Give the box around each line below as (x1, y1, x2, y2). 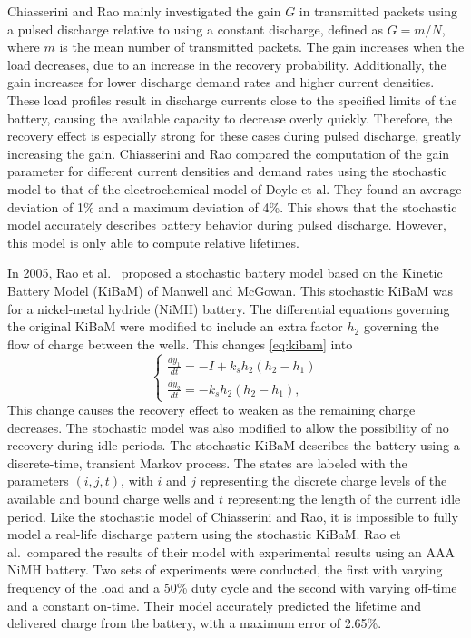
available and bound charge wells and (7, 489, 215, 507)
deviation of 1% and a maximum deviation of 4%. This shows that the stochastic (7, 197, 457, 216)
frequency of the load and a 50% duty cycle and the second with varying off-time (7, 577, 457, 596)
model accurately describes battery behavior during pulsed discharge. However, (7, 215, 446, 234)
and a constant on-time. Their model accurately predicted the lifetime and (7, 595, 421, 614)
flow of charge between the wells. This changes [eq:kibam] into (7, 334, 353, 353)
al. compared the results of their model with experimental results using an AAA (7, 542, 455, 561)
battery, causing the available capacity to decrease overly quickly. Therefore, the (7, 108, 453, 127)
